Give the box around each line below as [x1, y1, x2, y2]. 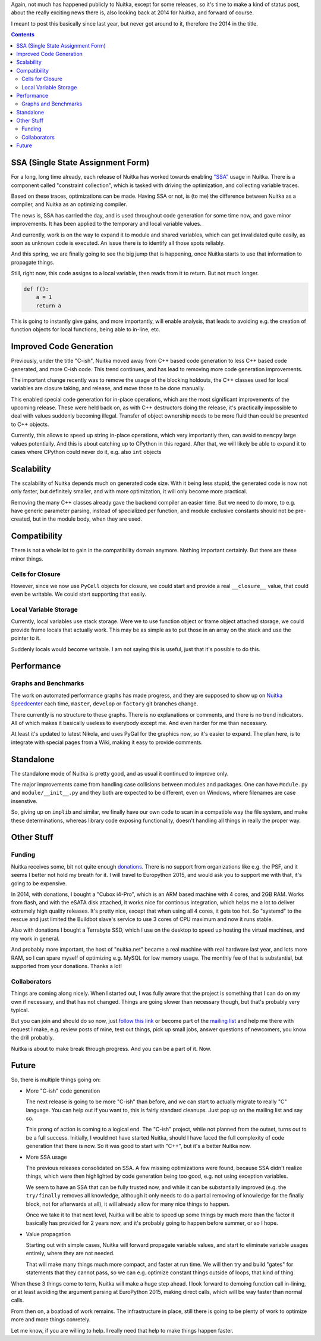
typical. [11, 1006, 30, 1013]
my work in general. [11, 935, 59, 942]
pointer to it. [11, 634, 41, 642]
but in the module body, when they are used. [33, 515, 143, 522]
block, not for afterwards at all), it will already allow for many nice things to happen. [26, 1200, 230, 1208]
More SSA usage [26, 1153, 68, 1160]
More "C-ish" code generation [26, 1087, 100, 1094]
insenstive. [11, 797, 38, 804]
